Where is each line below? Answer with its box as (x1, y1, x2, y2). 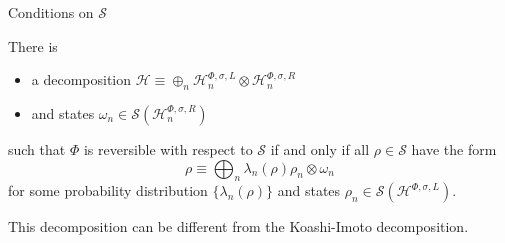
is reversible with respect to (83, 138, 253, 159)
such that (8, 138, 66, 159)
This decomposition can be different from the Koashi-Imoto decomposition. (8, 216, 469, 237)
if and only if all (270, 138, 370, 159)
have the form (411, 138, 497, 159)
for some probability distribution (8, 180, 208, 201)
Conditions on (8, 2, 94, 22)
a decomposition (31, 69, 132, 90)
